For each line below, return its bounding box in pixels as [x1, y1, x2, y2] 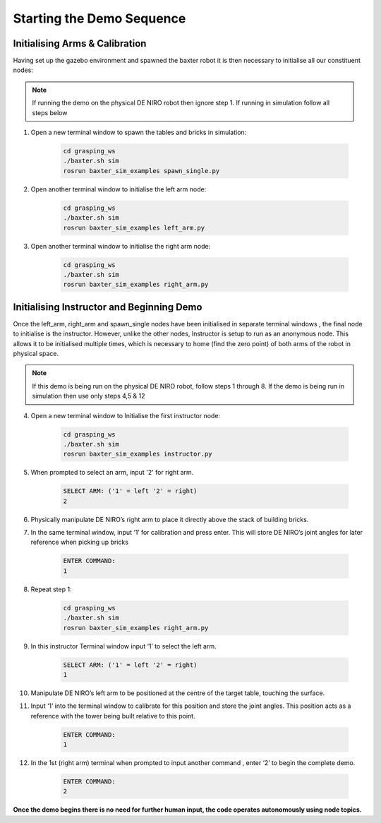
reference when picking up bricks [30, 538, 128, 547]
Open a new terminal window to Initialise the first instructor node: [30, 411, 221, 420]
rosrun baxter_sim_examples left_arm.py [63, 223, 205, 232]
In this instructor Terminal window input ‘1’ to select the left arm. [30, 641, 217, 650]
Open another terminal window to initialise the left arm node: [30, 184, 207, 194]
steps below [32, 108, 68, 117]
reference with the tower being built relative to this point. [30, 711, 195, 720]
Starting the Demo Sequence [13, 11, 186, 26]
